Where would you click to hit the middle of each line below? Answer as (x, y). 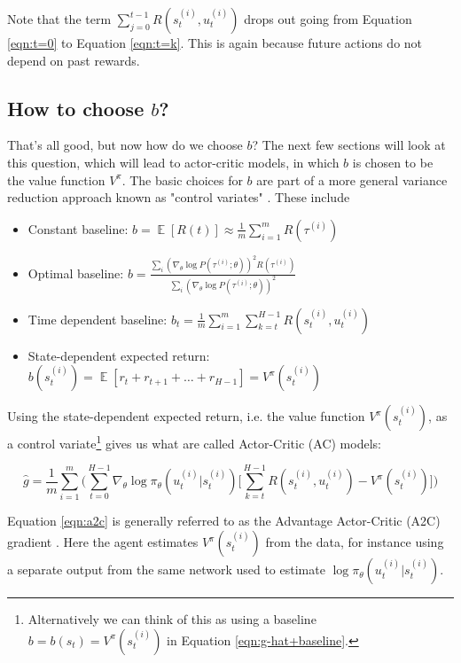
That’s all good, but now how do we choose (125, 145)
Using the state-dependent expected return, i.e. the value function (186, 416)
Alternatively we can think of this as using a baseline (172, 619)
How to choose (76, 108)
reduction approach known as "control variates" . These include (179, 197)
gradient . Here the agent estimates (103, 542)
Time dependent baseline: (98, 319)
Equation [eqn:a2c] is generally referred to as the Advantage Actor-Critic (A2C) (224, 521)
